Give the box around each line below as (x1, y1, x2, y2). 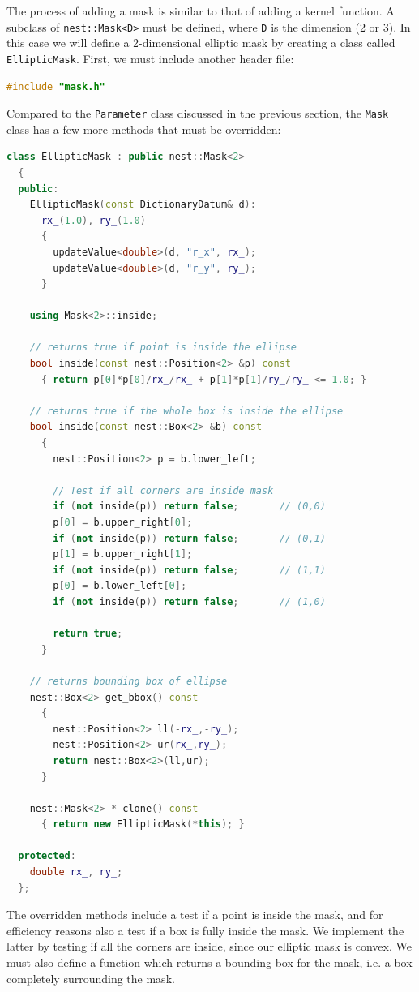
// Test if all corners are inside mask (53, 484, 274, 496)
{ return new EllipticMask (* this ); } (41, 818, 245, 831)
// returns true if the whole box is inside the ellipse (29, 405, 344, 417)
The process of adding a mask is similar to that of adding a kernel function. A (6, 2, 395, 19)
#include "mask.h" (6, 80, 105, 92)
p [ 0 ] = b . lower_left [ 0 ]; (53, 580, 187, 592)
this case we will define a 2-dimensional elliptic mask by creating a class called (6, 34, 395, 51)
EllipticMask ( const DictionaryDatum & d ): (29, 199, 256, 211)
